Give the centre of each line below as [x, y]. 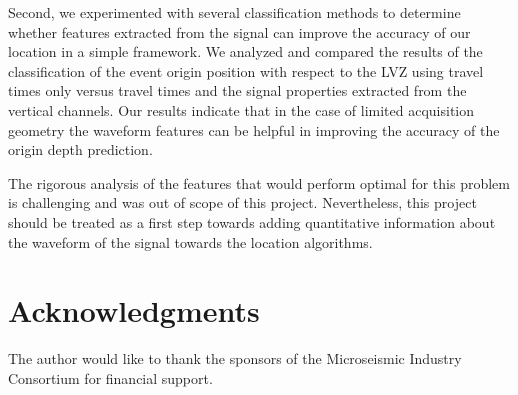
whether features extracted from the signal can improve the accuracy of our [239, 31]
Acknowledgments [134, 310]
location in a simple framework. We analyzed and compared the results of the [245, 51]
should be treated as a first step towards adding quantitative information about [252, 221]
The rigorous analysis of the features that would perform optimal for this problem [259, 182]
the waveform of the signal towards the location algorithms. [190, 241]
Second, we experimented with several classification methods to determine [234, 12]
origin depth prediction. [80, 149]
